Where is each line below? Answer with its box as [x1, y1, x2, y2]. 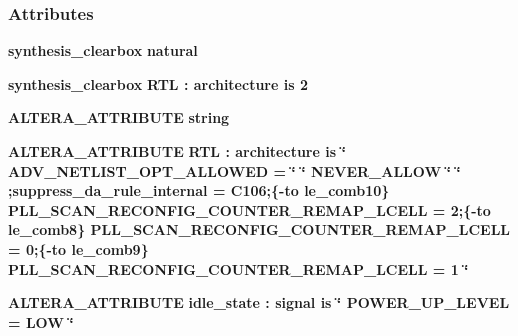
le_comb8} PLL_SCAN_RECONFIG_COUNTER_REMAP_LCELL [8, 219, 511, 240]
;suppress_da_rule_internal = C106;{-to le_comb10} [8, 180, 390, 201]
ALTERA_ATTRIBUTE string [8, 107, 230, 128]
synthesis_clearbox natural [8, 40, 198, 61]
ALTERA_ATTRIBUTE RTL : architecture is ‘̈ [8, 141, 346, 161]
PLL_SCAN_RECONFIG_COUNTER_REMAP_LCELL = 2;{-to [8, 199, 491, 220]
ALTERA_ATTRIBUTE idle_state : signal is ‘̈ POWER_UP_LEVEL [8, 292, 510, 313]
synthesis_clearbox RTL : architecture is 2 [8, 73, 308, 94]
